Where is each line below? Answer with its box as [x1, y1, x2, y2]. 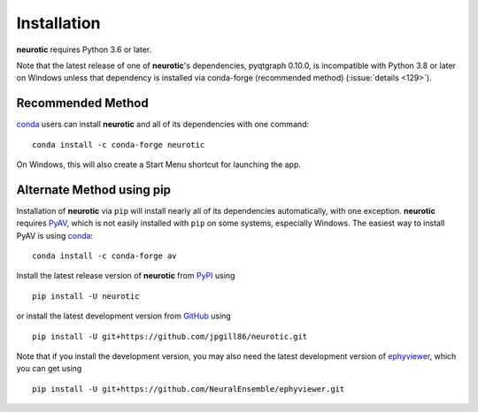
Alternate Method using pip [16, 182, 172, 197]
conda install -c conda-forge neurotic [32, 140, 205, 149]
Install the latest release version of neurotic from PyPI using [16, 271, 235, 281]
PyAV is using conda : [16, 230, 93, 240]
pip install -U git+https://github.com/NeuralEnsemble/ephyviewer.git [32, 384, 345, 393]
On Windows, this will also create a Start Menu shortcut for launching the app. [16, 159, 301, 170]
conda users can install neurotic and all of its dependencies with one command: [16, 119, 310, 130]
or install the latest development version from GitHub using [16, 310, 232, 322]
